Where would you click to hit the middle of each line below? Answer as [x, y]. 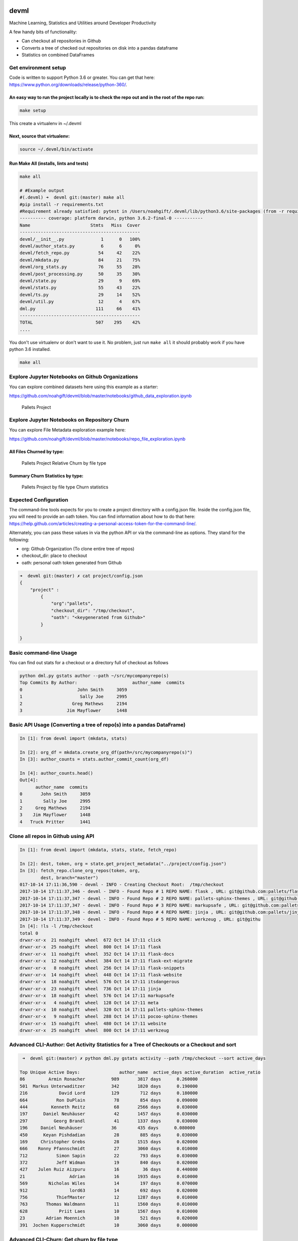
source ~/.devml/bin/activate [56, 149]
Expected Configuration [39, 500]
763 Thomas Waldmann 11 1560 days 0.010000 [109, 1204]
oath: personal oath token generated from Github [72, 562]
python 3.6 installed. [30, 349]
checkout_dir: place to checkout [54, 555]
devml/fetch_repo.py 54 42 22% [80, 253]
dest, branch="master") [70, 878]
